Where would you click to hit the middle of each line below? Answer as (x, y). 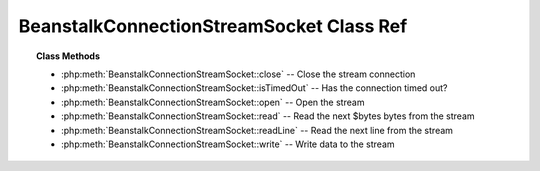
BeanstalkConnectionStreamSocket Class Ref (213, 26)
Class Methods (68, 56)
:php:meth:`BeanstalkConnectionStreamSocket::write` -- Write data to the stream (228, 144)
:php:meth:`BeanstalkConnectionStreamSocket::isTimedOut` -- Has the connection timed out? (254, 88)
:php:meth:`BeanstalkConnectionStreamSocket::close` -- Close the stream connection (238, 74)
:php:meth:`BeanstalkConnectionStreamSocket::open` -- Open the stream (213, 102)
